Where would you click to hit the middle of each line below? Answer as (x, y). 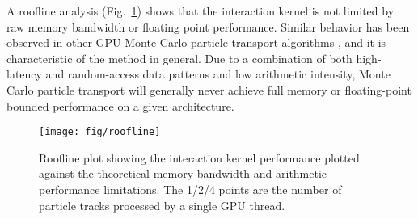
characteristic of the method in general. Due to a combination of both (179, 58)
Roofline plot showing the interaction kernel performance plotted (199, 157)
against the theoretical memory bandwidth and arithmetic (183, 173)
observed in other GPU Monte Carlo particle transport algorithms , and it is (196, 42)
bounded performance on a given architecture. (120, 105)
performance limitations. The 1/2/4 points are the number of (190, 189)
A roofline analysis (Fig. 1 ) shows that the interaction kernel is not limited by (201, 11)
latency (24, 74)
